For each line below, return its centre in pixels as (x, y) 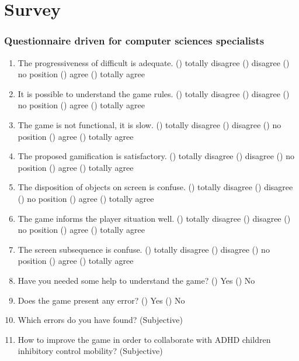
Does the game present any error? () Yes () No (101, 300)
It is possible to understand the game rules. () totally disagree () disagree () (154, 93)
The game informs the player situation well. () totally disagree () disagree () (154, 218)
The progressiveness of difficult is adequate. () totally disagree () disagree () (154, 62)
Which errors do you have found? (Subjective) (100, 320)
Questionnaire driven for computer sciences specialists (134, 41)
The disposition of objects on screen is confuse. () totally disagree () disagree (155, 187)
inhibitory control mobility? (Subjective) (90, 351)
